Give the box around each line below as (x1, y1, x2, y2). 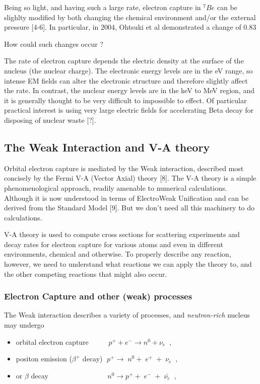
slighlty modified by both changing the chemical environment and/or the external (4, 12, 256, 22)
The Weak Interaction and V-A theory (4, 139, 210, 155)
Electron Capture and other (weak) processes (4, 290, 192, 302)
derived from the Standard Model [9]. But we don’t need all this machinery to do (4, 202, 255, 213)
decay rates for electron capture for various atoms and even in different (4, 239, 223, 249)
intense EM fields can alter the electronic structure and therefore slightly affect (4, 75, 248, 86)
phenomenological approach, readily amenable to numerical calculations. (4, 182, 227, 193)
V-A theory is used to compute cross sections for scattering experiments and (4, 229, 240, 240)
